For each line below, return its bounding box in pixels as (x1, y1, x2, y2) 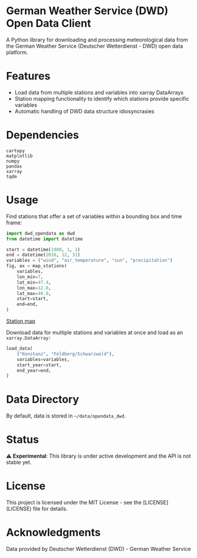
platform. (6, 48, 28, 55)
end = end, (17, 301, 38, 307)
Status (6, 433, 40, 447)
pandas (6, 163, 22, 169)
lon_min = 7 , (17, 274, 44, 280)
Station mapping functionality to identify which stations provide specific (14, 95, 190, 102)
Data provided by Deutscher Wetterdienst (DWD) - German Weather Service (6, 546, 192, 552)
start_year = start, (17, 362, 62, 368)
